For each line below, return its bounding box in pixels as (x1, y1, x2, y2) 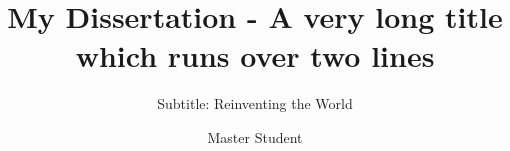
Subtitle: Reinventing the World (157, 93, 353, 114)
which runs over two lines (75, 35, 435, 76)
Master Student (207, 126, 303, 147)
